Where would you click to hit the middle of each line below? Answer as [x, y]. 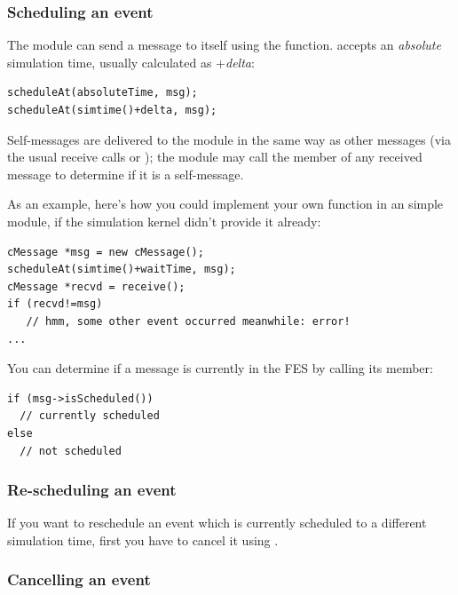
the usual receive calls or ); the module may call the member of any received [215, 157]
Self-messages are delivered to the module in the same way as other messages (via [229, 139]
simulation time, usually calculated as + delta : [131, 62]
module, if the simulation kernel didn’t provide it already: [164, 221]
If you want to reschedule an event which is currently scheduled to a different [217, 523]
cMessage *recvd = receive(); [96, 286]
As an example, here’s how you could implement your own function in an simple [225, 204]
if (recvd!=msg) [55, 304]
